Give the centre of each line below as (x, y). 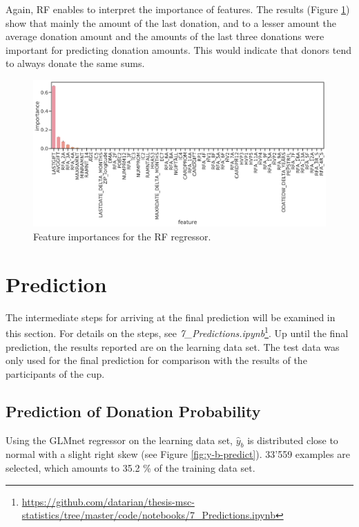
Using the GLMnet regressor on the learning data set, (119, 440)
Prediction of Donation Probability (133, 411)
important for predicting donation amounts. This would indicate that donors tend (178, 49)
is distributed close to (293, 440)
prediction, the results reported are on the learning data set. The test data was (173, 346)
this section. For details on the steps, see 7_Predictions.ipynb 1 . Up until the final (177, 332)
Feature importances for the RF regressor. (122, 236)
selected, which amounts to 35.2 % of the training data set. (130, 467)
